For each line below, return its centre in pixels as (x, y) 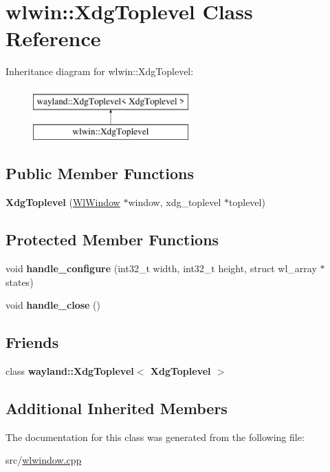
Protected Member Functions (112, 239)
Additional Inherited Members (117, 408)
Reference (53, 38)
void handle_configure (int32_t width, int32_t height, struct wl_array (161, 268)
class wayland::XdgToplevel (70, 371)
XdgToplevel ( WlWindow (63, 202)
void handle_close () (53, 305)
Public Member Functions (100, 173)
